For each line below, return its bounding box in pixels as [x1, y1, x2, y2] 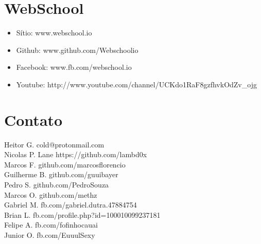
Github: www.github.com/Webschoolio [16, 44, 138, 55]
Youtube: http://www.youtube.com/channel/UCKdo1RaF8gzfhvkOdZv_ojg [16, 79, 257, 89]
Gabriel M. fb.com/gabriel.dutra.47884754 [4, 199, 137, 210]
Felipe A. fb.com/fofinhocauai [4, 219, 98, 230]
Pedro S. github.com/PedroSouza [4, 179, 109, 190]
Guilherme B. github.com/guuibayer [4, 169, 118, 180]
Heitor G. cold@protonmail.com [4, 139, 105, 149]
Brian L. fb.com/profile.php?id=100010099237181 [4, 209, 161, 220]
